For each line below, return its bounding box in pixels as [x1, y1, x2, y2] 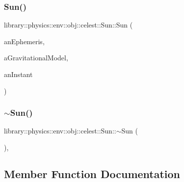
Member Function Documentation [4, 166, 181, 181]
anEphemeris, [4, 36, 45, 46]
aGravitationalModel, [4, 52, 68, 63]
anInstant [4, 69, 33, 79]
